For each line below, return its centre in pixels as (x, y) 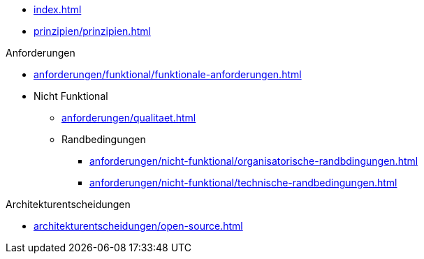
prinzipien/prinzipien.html (92, 31)
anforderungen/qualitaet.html (129, 118)
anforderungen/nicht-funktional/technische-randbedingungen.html (243, 183)
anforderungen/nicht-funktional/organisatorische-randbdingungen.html (254, 161)
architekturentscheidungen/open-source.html (138, 226)
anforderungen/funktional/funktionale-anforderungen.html (168, 74)
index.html (58, 9)
